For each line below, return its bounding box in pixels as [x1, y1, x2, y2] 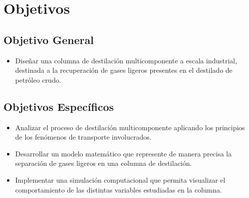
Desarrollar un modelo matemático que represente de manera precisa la [15, 148, 232, 158]
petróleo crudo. [15, 74, 62, 85]
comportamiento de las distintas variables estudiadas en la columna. [15, 184, 222, 195]
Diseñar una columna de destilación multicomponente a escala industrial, [15, 55, 237, 65]
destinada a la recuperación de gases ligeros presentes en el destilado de [15, 65, 233, 75]
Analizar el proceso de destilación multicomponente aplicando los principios [15, 122, 245, 132]
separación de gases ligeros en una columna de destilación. [15, 158, 192, 168]
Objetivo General [3, 32, 94, 47]
